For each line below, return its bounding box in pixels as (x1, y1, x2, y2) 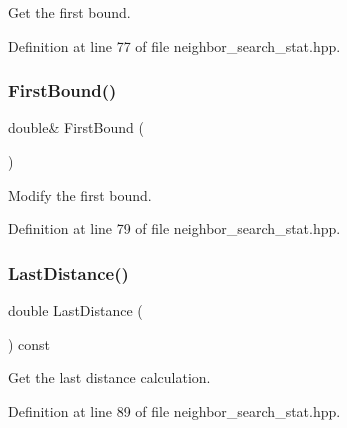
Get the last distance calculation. (8, 367, 211, 388)
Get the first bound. (8, 2, 131, 22)
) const (8, 333, 51, 354)
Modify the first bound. (8, 184, 152, 205)
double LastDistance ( (8, 300, 143, 320)
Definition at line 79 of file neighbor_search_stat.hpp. (8, 218, 341, 239)
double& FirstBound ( (8, 117, 144, 138)
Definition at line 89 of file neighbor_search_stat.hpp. (8, 400, 341, 421)
